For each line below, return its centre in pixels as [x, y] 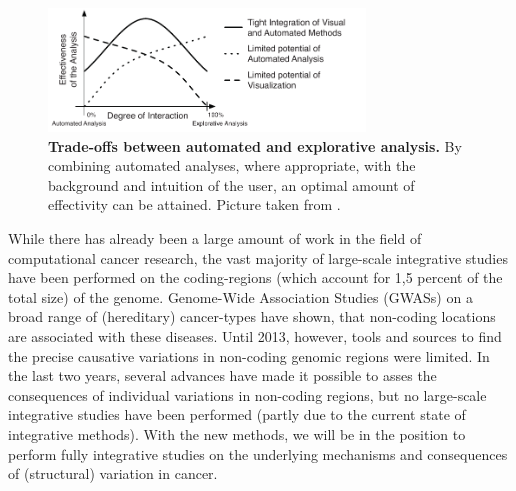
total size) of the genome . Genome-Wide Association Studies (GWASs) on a [240, 296]
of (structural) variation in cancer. [113, 473]
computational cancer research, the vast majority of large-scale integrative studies [258, 257]
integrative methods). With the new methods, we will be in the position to [237, 433]
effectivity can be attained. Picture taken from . [194, 204]
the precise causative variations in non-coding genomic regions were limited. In [249, 355]
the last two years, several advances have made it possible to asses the [222, 375]
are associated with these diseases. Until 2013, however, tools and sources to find [255, 336]
